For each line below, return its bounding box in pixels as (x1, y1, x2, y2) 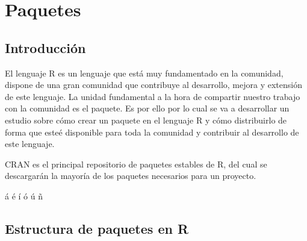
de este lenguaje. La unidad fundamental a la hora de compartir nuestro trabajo (5, 90, 300, 102)
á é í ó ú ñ (5, 189, 43, 202)
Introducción (5, 38, 86, 57)
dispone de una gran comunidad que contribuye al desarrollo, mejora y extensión (5, 78, 302, 91)
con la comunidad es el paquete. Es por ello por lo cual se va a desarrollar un (5, 102, 290, 114)
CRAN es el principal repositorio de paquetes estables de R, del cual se (5, 157, 267, 170)
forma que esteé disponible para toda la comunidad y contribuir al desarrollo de (5, 125, 299, 138)
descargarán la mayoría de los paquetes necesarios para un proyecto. (5, 169, 256, 182)
